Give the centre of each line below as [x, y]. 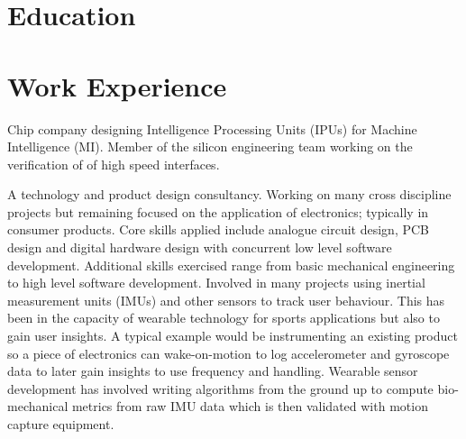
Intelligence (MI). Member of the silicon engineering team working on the [210, 146]
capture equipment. [61, 424]
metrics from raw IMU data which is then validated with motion [250, 406]
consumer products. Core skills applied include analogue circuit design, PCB [219, 229]
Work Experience [117, 85]
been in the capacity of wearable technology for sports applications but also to [224, 318]
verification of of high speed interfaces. [114, 164]
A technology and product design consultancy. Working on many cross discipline [229, 194]
